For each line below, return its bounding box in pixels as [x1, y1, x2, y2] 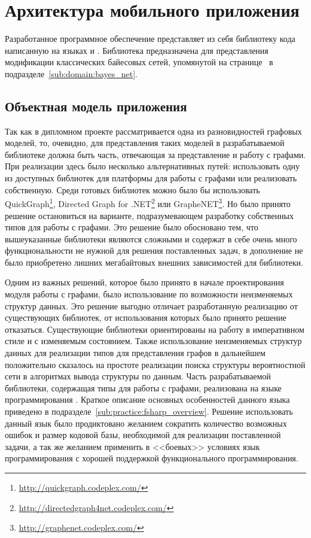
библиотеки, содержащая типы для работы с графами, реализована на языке [5, 381, 282, 394]
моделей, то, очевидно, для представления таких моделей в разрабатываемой [5, 136, 285, 149]
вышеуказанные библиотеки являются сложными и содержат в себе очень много [5, 232, 297, 245]
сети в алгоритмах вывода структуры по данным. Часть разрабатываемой [5, 370, 271, 382]
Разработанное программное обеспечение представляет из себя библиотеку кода [5, 32, 295, 45]
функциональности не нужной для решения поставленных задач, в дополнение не [5, 244, 303, 257]
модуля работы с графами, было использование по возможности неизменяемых [5, 288, 293, 300]
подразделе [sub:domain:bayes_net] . [5, 67, 138, 80]
